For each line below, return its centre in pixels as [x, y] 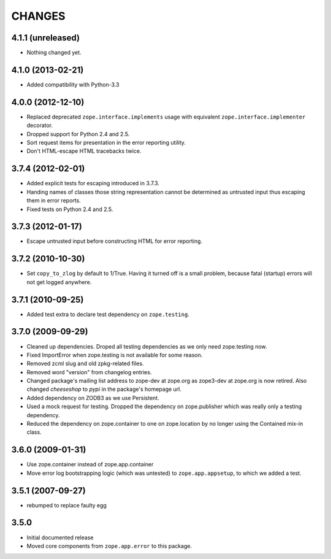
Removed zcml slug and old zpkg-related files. [85, 364]
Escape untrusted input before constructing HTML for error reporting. [114, 241]
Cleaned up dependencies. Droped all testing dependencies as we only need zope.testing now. [147, 346]
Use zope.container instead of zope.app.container [90, 465]
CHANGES [38, 16]
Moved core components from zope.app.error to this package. [109, 546]
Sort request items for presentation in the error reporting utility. [106, 143]
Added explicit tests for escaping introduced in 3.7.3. [93, 183]
